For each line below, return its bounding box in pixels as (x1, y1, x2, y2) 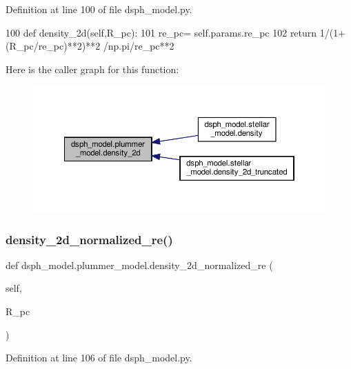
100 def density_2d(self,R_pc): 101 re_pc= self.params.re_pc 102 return (6, 25, 317, 39)
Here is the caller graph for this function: (6, 61, 179, 76)
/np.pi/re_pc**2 (103, 39, 174, 53)
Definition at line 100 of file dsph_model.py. (6, 2, 192, 16)
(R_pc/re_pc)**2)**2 (6, 39, 101, 53)
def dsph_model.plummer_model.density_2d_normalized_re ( (6, 257, 273, 272)
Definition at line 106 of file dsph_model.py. (6, 350, 192, 365)
